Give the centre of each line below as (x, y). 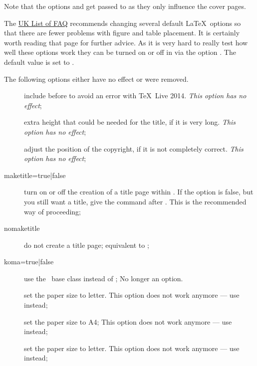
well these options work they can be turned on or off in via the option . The (120, 52)
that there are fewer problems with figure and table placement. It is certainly (122, 33)
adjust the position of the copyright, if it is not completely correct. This (134, 148)
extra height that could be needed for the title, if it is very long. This (130, 122)
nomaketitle (22, 228)
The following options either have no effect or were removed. (96, 79)
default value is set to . (39, 62)
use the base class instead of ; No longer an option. (104, 278)
